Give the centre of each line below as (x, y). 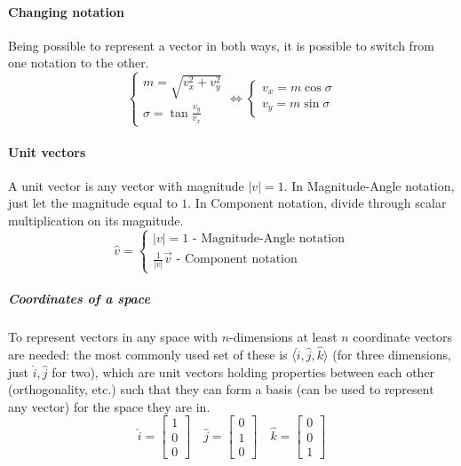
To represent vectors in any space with (113, 337)
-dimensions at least (283, 337)
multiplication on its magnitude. (96, 221)
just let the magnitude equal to (93, 203)
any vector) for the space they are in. (109, 406)
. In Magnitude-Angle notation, (369, 185)
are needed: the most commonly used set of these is (148, 355)
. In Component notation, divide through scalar (317, 203)
